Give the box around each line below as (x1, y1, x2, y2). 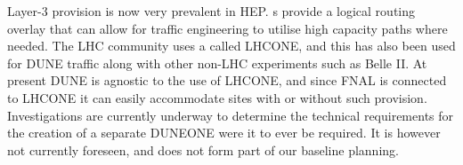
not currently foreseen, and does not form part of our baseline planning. (7, 140, 399, 159)
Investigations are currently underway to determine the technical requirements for (7, 106, 454, 124)
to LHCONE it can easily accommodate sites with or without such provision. (7, 88, 427, 106)
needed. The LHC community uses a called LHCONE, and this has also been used (7, 36, 456, 55)
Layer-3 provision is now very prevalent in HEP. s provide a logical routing (7, 2, 416, 20)
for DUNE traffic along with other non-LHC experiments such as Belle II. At (7, 53, 427, 72)
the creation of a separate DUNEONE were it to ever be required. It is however (7, 123, 441, 142)
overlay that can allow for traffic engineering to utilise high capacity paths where (7, 19, 448, 37)
